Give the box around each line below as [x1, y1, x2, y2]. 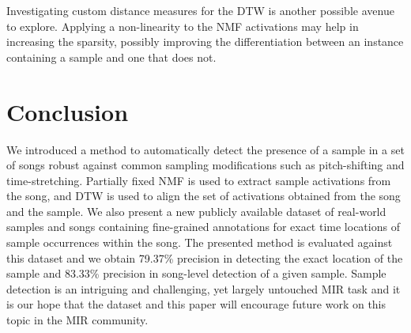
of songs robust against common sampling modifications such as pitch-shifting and [6, 157, 405, 173]
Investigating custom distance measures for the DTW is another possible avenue [6, 2, 394, 18]
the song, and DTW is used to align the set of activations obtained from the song [6, 187, 401, 204]
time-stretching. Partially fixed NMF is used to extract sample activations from [6, 172, 391, 188]
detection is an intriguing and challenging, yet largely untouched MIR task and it [6, 280, 401, 297]
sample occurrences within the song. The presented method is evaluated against [6, 234, 393, 251]
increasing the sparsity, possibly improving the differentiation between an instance [6, 33, 404, 50]
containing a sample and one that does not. [6, 48, 217, 65]
